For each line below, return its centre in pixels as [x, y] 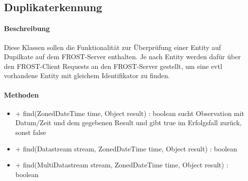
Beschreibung [27, 28]
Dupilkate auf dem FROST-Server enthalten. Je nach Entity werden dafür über [122, 57]
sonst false [31, 132]
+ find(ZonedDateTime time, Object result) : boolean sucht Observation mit [130, 113]
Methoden [21, 94]
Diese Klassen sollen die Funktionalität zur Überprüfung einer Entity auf [113, 47]
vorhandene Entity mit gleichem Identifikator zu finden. [87, 75]
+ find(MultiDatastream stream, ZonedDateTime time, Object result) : [122, 165]
